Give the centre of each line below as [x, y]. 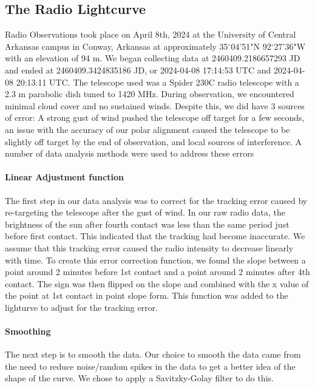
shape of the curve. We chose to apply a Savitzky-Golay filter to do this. [139, 378]
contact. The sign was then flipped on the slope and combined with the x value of [157, 283]
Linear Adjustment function [65, 177]
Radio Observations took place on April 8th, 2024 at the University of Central [151, 34]
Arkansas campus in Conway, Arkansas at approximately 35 [117, 46]
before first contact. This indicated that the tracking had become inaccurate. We [155, 236]
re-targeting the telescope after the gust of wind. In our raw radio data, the [145, 212]
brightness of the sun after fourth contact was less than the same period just [147, 224]
